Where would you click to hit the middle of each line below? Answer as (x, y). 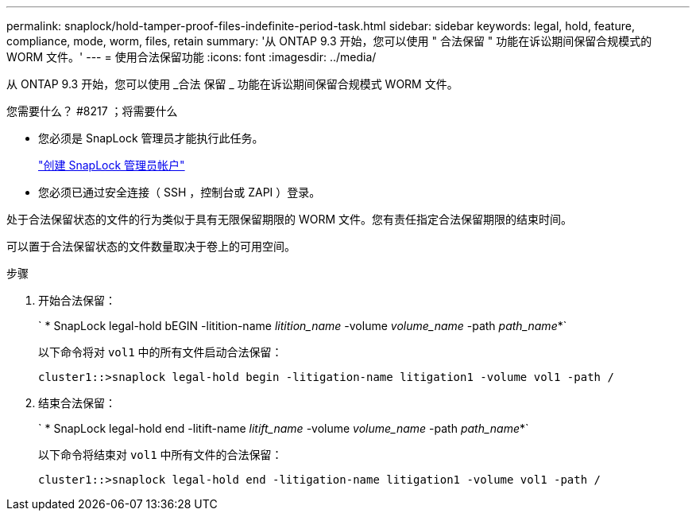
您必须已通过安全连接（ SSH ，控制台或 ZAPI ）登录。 (180, 192)
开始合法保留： (77, 300)
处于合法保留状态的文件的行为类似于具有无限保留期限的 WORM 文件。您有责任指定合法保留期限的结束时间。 (290, 219)
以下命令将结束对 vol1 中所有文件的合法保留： (160, 455)
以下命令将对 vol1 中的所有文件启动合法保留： (160, 352)
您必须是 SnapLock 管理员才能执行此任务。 (151, 138)
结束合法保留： (77, 403)
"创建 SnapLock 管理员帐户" (112, 165)
